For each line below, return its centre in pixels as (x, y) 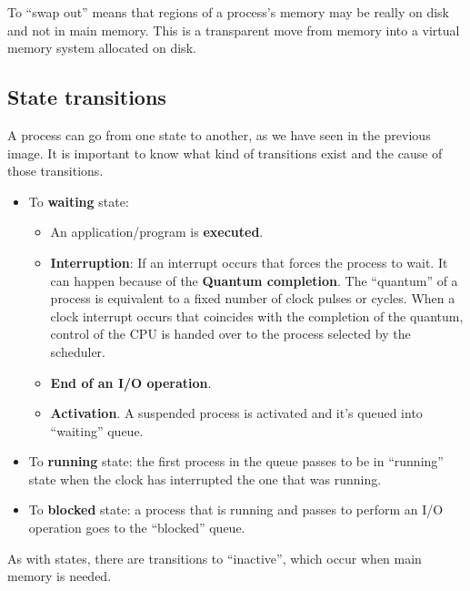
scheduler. (78, 351)
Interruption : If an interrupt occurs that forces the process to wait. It (249, 262)
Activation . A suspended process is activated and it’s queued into (236, 413)
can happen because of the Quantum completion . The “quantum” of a (254, 280)
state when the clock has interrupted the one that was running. (205, 479)
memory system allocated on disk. (102, 48)
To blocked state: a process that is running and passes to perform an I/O (236, 509)
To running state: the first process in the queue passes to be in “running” (236, 461)
